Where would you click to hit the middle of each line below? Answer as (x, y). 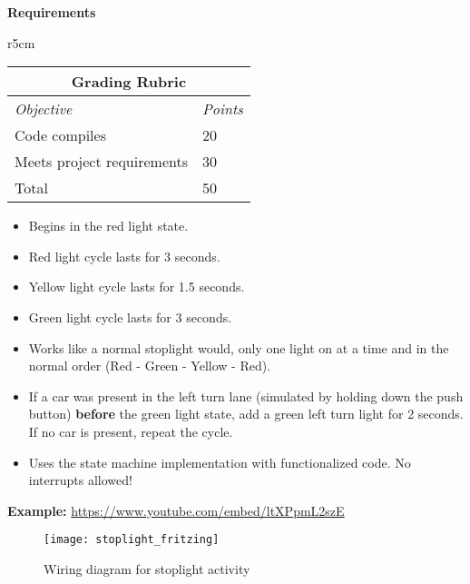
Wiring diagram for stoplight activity (147, 568)
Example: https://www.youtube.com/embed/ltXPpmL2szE (176, 510)
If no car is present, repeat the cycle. (131, 431)
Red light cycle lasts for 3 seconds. (124, 256)
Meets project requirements (101, 162)
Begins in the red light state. (108, 226)
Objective (44, 109)
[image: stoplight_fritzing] (132, 540)
